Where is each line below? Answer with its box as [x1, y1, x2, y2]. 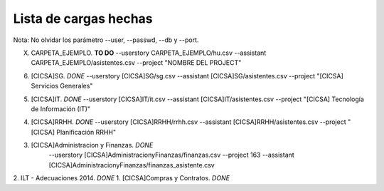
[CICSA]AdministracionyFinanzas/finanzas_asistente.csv [48, 160, 215, 169]
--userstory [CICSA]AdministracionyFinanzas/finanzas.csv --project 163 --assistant [48, 150, 294, 160]
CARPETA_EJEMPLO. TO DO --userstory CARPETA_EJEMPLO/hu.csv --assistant [31, 48, 267, 57]
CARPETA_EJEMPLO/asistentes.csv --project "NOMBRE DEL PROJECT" [31, 58, 242, 67]
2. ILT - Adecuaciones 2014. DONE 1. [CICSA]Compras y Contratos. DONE [13, 174, 230, 182]
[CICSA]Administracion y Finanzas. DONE [31, 141, 154, 150]
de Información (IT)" [31, 104, 91, 113]
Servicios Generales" [31, 82, 93, 91]
